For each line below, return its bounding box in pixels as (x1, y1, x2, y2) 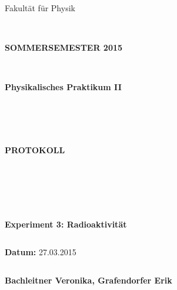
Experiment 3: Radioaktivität (5, 218, 127, 230)
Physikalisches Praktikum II (5, 81, 122, 93)
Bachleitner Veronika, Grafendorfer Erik (5, 273, 172, 286)
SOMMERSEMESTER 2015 (5, 41, 123, 54)
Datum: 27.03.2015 (5, 246, 76, 258)
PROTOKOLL (5, 143, 65, 156)
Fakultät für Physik (5, 2, 75, 14)
